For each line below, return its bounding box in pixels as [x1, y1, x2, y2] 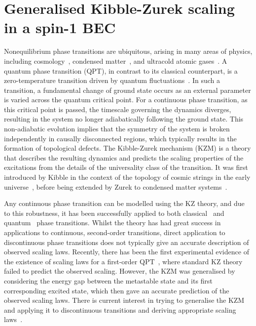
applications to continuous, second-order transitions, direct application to [4, 227, 225, 237]
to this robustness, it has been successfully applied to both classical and [4, 207, 224, 218]
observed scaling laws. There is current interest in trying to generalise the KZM [4, 295, 245, 305]
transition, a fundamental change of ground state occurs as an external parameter [4, 84, 251, 95]
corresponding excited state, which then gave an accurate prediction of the [4, 285, 229, 295]
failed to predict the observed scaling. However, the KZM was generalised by [4, 266, 235, 276]
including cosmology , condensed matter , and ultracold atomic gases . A [4, 55, 227, 66]
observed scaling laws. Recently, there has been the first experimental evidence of [4, 246, 249, 257]
